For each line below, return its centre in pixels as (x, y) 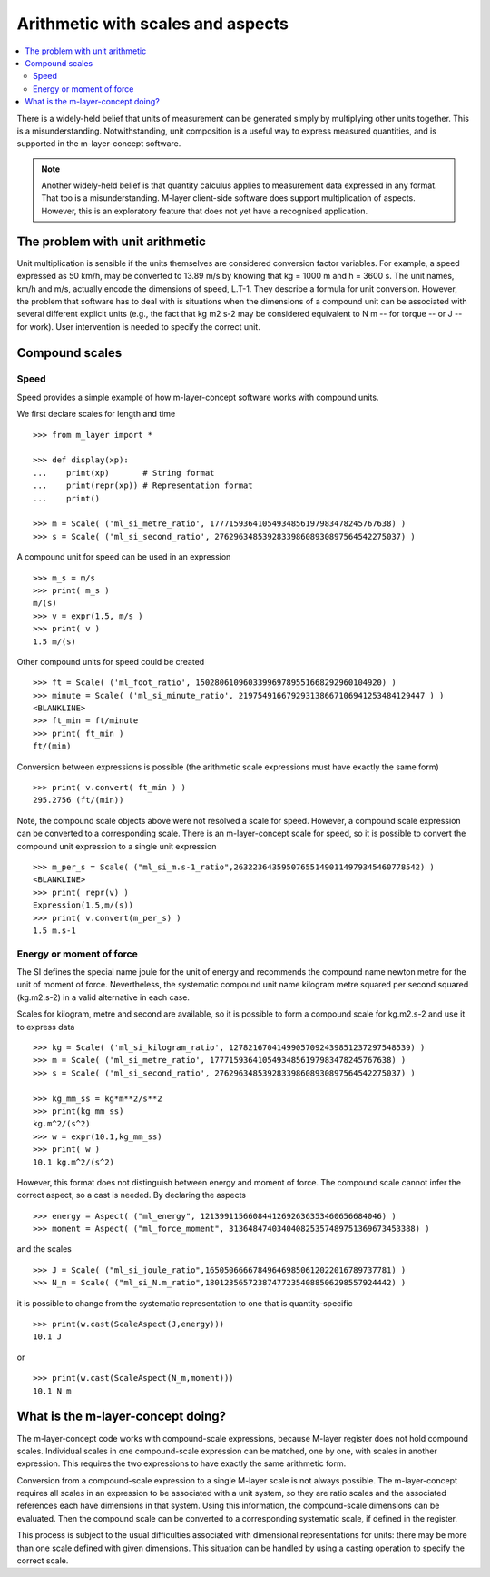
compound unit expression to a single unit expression (117, 846)
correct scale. (43, 1561)
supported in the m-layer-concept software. (99, 144)
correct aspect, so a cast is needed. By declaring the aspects (132, 1195)
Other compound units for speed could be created (111, 661)
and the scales (44, 1249)
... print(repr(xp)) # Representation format (143, 486)
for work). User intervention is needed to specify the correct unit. (138, 326)
